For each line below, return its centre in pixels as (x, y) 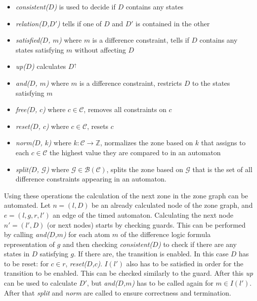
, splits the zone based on (145, 169)
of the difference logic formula (166, 234)
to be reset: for (26, 263)
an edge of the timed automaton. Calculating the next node (143, 214)
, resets (98, 126)
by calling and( (27, 234)
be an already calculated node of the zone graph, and (172, 205)
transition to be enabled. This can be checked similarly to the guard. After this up (128, 273)
